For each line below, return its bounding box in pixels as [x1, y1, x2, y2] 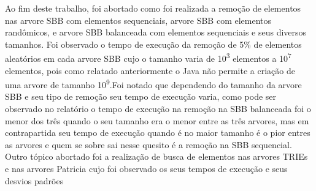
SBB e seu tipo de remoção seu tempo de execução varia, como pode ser [5, 90, 277, 103]
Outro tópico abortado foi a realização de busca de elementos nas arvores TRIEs [5, 150, 308, 163]
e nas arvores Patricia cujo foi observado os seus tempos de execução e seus [5, 162, 288, 175]
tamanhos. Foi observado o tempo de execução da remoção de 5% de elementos [5, 37, 302, 50]
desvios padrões [5, 174, 64, 187]
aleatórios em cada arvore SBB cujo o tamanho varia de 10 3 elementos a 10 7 [5, 50, 291, 65]
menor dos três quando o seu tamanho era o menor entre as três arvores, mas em [5, 114, 309, 127]
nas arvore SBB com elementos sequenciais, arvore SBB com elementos [5, 13, 272, 26]
